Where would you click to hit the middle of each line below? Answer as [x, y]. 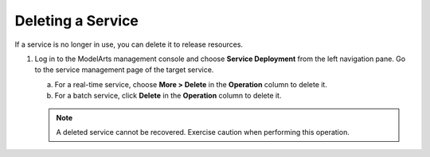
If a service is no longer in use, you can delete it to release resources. [129, 44]
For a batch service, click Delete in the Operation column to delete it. [168, 96]
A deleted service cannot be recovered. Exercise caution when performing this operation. [203, 132]
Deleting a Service [77, 21]
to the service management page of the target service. [124, 70]
